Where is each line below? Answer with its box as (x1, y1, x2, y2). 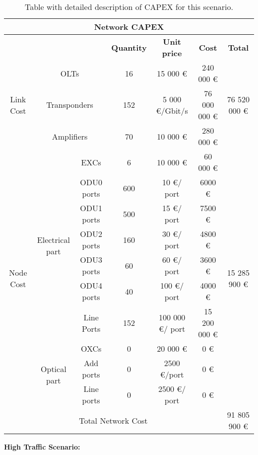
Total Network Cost (79, 414, 148, 426)
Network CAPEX (94, 21, 164, 32)
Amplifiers (52, 130, 88, 142)
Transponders (46, 99, 93, 110)
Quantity (111, 41, 147, 53)
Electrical (37, 233, 70, 245)
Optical (41, 363, 66, 375)
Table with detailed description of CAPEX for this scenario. (25, 1, 233, 12)
